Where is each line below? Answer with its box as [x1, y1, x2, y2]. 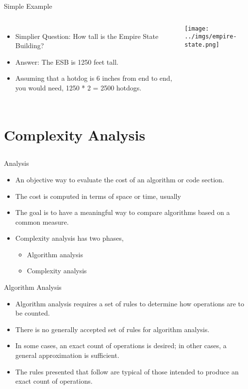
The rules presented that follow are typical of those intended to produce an [15, 366, 239, 376]
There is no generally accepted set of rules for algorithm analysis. [15, 324, 210, 334]
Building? [15, 40, 44, 51]
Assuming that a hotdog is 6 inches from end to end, [15, 73, 172, 83]
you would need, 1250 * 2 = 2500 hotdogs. [15, 82, 142, 92]
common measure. [15, 216, 69, 227]
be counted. [15, 308, 50, 318]
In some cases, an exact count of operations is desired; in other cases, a [15, 340, 227, 351]
